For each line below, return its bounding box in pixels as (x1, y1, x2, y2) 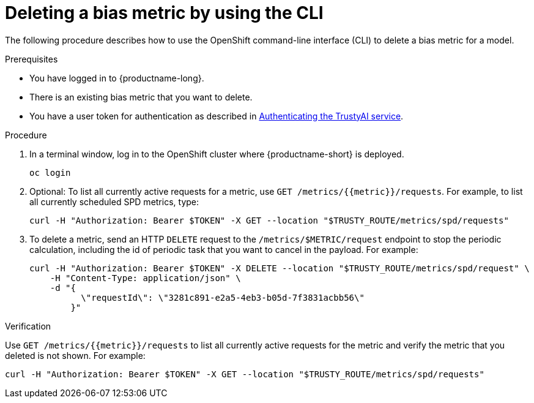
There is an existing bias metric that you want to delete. (29, 91, 253, 102)
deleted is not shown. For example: (5, 350, 146, 361)
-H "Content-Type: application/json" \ (50, 273, 241, 283)
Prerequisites (5, 53, 58, 64)
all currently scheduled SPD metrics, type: (29, 196, 199, 207)
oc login (29, 167, 71, 178)
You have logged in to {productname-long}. (29, 72, 204, 83)
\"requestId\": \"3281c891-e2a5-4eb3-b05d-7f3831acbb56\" (81, 292, 365, 303)
